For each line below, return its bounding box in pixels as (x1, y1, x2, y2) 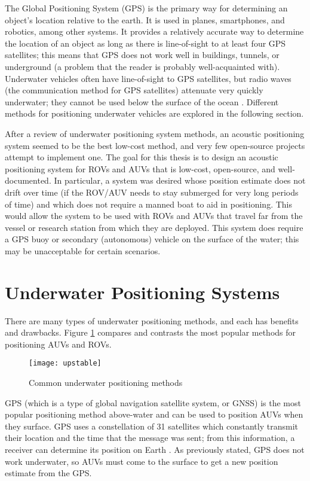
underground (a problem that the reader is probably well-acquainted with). (5, 60, 280, 72)
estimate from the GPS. (5, 467, 92, 479)
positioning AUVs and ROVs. (5, 337, 112, 350)
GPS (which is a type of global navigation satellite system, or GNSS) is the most (5, 396, 301, 409)
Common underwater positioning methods (29, 376, 183, 389)
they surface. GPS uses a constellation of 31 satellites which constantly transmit (5, 419, 298, 432)
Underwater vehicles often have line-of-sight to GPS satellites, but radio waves (5, 72, 291, 84)
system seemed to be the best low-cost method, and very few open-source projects (5, 139, 305, 151)
